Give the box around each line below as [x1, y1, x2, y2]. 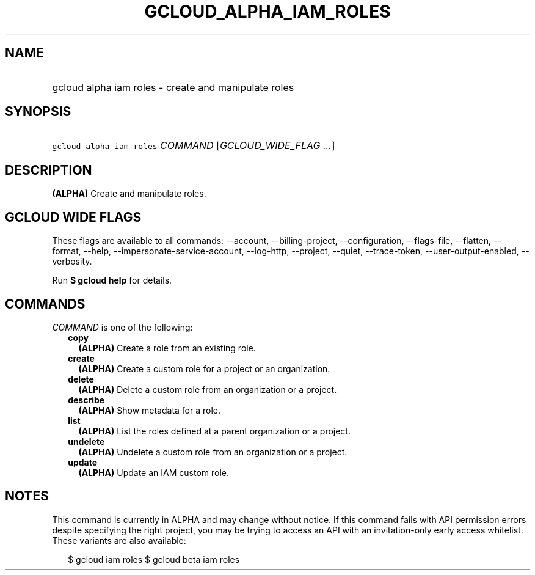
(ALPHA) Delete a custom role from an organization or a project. [78, 384, 337, 395]
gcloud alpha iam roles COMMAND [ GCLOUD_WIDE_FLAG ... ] [52, 139, 335, 152]
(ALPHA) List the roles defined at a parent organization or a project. [78, 425, 351, 436]
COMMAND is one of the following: [52, 321, 193, 332]
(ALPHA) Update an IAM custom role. [78, 467, 229, 478]
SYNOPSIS [5, 104, 71, 120]
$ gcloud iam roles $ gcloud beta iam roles [68, 554, 240, 565]
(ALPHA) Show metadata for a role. [78, 405, 221, 416]
